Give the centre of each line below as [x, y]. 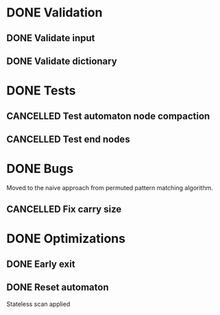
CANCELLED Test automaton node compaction [108, 116]
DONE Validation [54, 13]
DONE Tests [41, 91]
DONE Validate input [51, 38]
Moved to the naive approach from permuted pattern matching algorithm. [110, 187]
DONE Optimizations [66, 239]
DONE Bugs [40, 169]
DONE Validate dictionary [62, 61]
